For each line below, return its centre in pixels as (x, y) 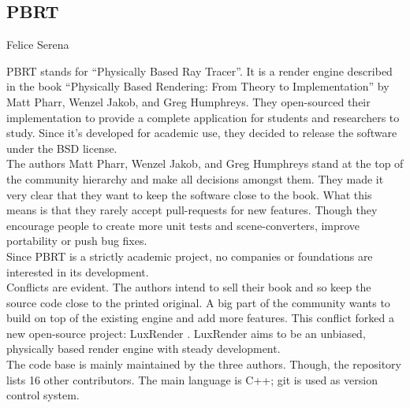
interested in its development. (78, 271)
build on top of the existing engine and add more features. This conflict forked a (200, 318)
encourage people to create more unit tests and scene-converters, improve (183, 225)
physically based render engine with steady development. (143, 349)
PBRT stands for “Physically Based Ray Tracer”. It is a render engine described (199, 70)
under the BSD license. (62, 148)
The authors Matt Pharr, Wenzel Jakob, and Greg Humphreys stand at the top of (205, 163)
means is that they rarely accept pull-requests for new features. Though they (192, 210)
